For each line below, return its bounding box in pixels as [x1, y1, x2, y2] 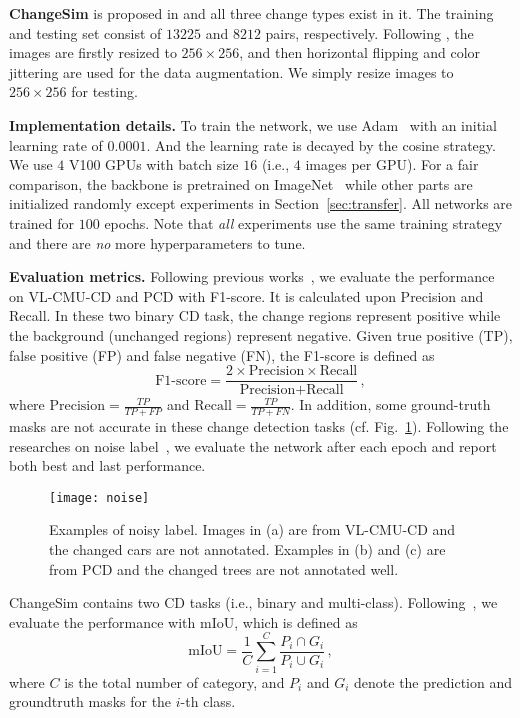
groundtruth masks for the [9, 691, 172, 712]
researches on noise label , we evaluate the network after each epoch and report [9, 435, 497, 456]
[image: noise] [49, 490, 150, 505]
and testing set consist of [9, 22, 162, 43]
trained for [9, 212, 75, 233]
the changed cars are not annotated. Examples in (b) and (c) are [49, 539, 446, 560]
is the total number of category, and [64, 671, 285, 692]
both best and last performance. [9, 455, 206, 476]
